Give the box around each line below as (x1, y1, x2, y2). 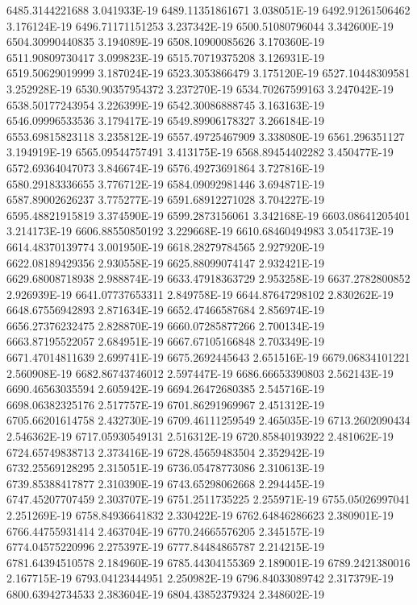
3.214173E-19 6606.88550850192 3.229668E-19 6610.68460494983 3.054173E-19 (6, 222, 394, 239)
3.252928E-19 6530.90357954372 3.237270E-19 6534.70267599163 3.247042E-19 (6, 80, 394, 97)
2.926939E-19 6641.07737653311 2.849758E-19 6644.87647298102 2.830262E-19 (6, 285, 394, 302)
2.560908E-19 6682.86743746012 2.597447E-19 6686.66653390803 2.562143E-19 (6, 364, 394, 381)
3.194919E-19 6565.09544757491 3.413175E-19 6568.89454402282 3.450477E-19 (6, 143, 394, 160)
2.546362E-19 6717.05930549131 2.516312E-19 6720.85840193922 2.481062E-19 (6, 428, 394, 445)
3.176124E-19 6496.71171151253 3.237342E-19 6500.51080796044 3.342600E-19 (6, 17, 394, 34)
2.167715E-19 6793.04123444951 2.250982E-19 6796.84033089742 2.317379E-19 (6, 570, 394, 586)
